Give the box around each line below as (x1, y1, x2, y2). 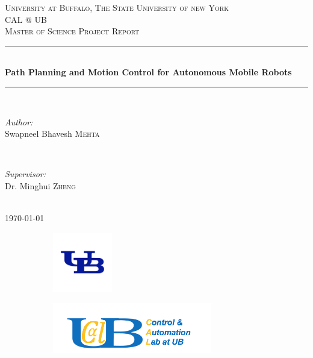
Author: (5, 115, 33, 128)
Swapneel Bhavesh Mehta (5, 127, 100, 140)
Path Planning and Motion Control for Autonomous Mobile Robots (5, 66, 292, 78)
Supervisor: (5, 168, 46, 180)
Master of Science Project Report (5, 25, 140, 37)
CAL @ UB (5, 13, 47, 25)
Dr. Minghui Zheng (5, 179, 76, 192)
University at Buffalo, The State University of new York (5, 1, 229, 13)
